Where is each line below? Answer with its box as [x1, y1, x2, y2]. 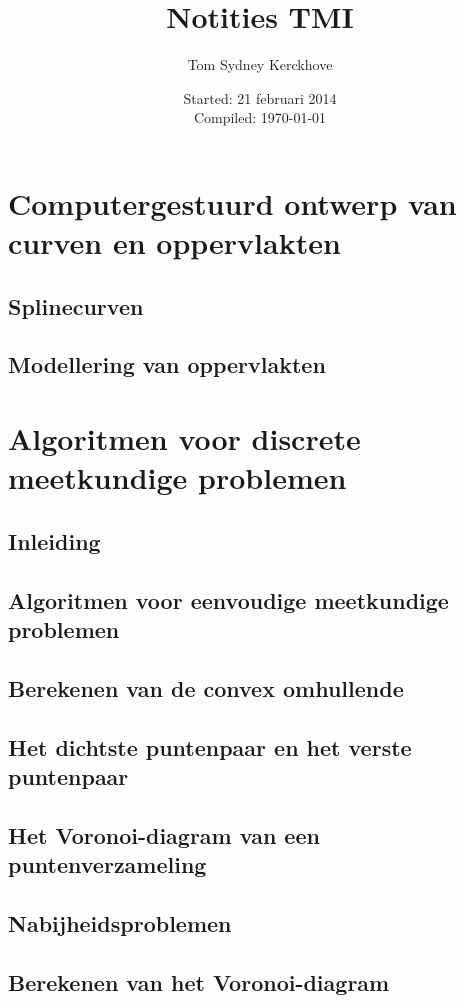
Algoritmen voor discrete [8, 418, 361, 459]
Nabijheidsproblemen [8, 907, 232, 938]
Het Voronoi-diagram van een [8, 819, 320, 850]
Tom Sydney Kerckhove [187, 54, 333, 75]
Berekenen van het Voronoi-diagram [8, 966, 390, 997]
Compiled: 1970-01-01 [193, 107, 327, 128]
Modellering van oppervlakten [8, 349, 326, 380]
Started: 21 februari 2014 [183, 87, 337, 108]
